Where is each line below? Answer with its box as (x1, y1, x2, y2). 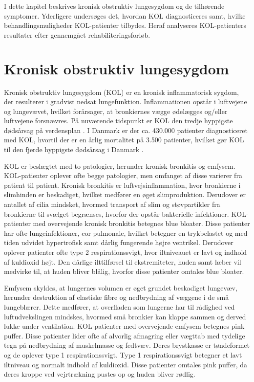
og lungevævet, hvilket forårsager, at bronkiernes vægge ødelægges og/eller (4, 106, 228, 116)
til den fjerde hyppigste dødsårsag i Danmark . (4, 144, 144, 155)
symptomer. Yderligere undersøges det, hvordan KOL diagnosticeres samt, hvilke (4, 10, 246, 21)
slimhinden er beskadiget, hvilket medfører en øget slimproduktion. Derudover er (4, 189, 246, 200)
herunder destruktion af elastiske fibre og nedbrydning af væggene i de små (4, 292, 229, 302)
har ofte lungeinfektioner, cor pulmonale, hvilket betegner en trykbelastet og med (4, 227, 248, 238)
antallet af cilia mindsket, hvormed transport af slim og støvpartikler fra (4, 199, 220, 209)
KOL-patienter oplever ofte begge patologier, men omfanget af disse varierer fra (4, 170, 242, 180)
